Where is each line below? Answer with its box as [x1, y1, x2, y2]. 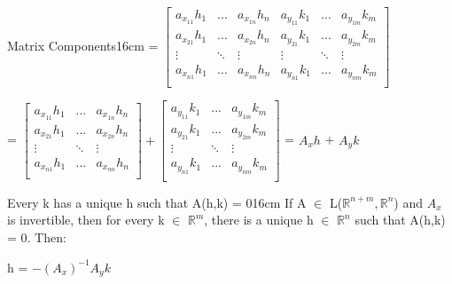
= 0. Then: [7, 227, 66, 246]
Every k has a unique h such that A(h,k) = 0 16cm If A [7, 193, 307, 211]
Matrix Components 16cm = [7, 36, 159, 55]
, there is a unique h [204, 210, 314, 229]
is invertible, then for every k [7, 210, 165, 229]
